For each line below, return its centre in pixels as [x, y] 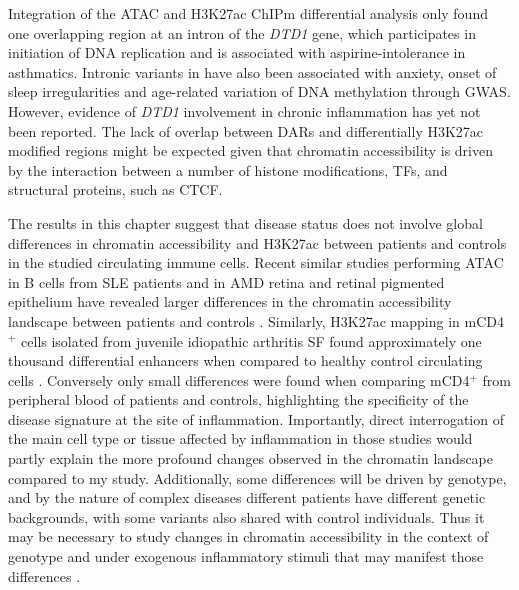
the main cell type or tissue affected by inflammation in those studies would [240, 438]
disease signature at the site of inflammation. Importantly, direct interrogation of [256, 418]
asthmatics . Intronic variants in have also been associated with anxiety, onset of [252, 71]
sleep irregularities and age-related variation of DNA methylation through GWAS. [259, 91]
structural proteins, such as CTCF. [115, 189]
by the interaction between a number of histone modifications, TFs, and [228, 169]
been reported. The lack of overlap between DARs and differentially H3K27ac [246, 130]
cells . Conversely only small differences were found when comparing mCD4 [239, 379]
